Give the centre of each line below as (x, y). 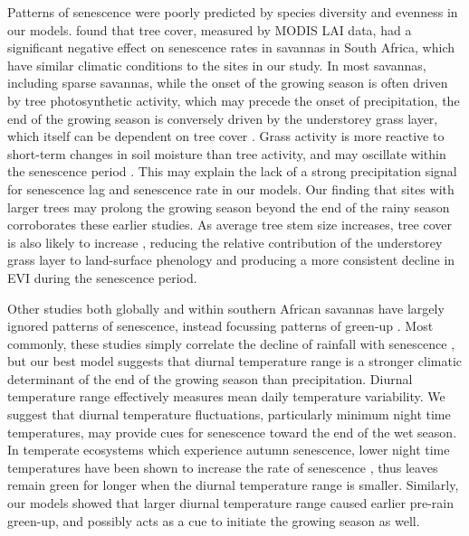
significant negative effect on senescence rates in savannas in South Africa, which (231, 47)
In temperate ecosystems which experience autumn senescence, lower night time (229, 450)
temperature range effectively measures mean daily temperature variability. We (226, 396)
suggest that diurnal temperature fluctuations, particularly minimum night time (229, 414)
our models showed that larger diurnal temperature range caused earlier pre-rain (231, 503)
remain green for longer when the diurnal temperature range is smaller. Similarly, (233, 485)
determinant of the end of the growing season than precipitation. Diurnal (210, 378)
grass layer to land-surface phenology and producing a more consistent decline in (231, 260)
